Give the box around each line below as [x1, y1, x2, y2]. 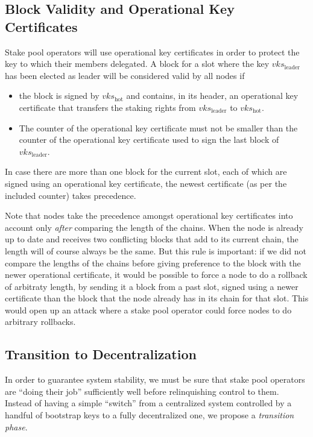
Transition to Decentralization [5, 345, 197, 363]
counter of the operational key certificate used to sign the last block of [19, 133, 279, 146]
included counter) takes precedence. [5, 189, 136, 201]
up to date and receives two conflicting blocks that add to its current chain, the [5, 233, 299, 245]
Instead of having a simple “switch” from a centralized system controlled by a [5, 397, 292, 409]
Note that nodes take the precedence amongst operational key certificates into [5, 209, 293, 222]
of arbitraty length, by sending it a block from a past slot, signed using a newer [5, 280, 299, 292]
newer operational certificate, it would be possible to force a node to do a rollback [5, 268, 308, 281]
